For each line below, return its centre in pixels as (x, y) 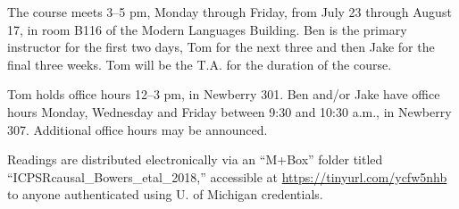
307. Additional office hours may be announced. (138, 129)
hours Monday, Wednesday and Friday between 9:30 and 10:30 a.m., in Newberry (229, 111)
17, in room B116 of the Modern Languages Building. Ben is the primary (207, 29)
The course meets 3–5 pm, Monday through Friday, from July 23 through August (229, 12)
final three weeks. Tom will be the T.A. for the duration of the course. (200, 64)
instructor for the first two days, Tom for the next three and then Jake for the (221, 47)
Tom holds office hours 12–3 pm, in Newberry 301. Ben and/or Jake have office (224, 94)
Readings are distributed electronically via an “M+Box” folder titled (195, 159)
